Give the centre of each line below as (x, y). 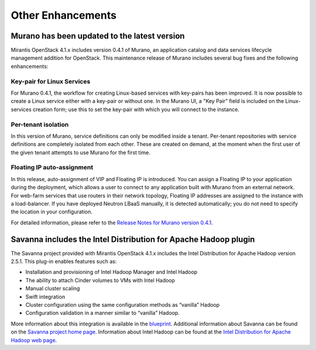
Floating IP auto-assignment (52, 168)
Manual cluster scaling (53, 289)
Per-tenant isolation (40, 124)
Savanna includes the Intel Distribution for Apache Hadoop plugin (133, 239)
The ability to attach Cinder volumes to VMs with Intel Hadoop (100, 280)
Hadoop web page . (34, 340)
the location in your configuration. (52, 212)
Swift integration (45, 297)
